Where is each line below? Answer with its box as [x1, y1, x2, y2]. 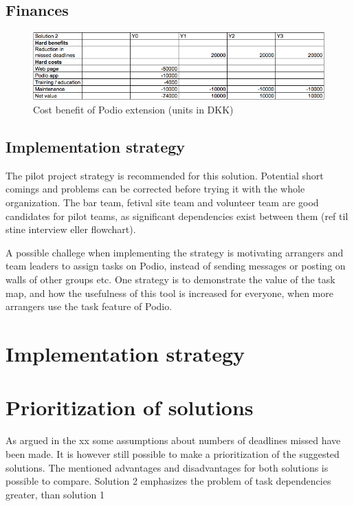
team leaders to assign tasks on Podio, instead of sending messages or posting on [5, 258, 346, 273]
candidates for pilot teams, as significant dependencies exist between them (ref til [5, 208, 349, 223]
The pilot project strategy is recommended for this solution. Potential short [5, 168, 324, 182]
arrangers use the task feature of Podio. [5, 299, 173, 313]
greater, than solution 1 [5, 487, 105, 501]
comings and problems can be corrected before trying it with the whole [5, 181, 305, 196]
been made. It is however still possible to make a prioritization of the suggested [5, 446, 340, 461]
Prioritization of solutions [5, 393, 254, 421]
